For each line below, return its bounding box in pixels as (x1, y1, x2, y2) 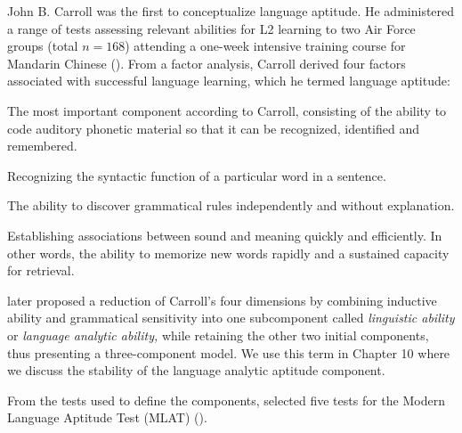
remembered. (7, 136, 77, 155)
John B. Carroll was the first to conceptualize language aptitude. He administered (7, 2, 455, 20)
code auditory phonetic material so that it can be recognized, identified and (7, 118, 419, 137)
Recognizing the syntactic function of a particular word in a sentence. (7, 166, 386, 184)
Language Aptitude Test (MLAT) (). (7, 408, 207, 427)
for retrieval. (7, 261, 75, 280)
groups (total (7, 37, 78, 55)
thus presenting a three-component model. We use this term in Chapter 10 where (7, 343, 450, 362)
